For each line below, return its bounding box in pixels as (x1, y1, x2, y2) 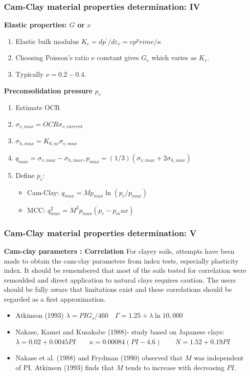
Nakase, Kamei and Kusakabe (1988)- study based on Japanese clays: (15, 327, 225, 337)
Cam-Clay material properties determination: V (4, 226, 197, 239)
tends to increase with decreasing (125, 362, 225, 372)
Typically (15, 69, 44, 79)
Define (15, 170, 35, 180)
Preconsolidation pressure (4, 85, 92, 95)
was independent (194, 353, 244, 363)
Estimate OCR (15, 102, 60, 112)
